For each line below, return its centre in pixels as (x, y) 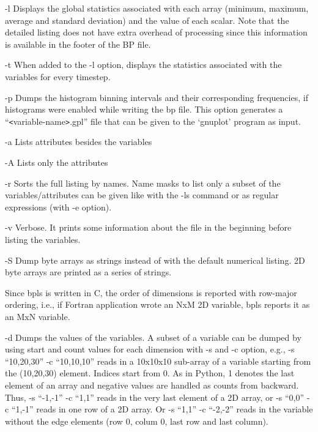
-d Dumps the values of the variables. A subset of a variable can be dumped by (153, 337)
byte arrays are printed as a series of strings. (88, 272)
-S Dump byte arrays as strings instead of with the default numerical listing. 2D (155, 260)
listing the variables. (43, 239)
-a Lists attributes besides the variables (79, 142)
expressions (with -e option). (58, 207)
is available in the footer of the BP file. (78, 44)
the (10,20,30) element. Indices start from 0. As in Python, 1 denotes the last (150, 373)
